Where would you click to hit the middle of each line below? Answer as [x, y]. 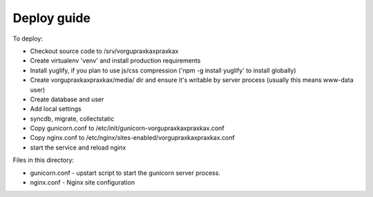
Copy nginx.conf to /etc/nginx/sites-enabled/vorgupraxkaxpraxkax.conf [132, 138]
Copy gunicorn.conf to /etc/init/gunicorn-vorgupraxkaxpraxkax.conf [127, 128]
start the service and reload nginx [78, 147]
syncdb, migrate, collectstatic [72, 118]
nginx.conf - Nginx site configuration [82, 183]
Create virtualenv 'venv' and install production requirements [115, 61]
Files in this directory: [44, 160]
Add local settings [56, 109]
